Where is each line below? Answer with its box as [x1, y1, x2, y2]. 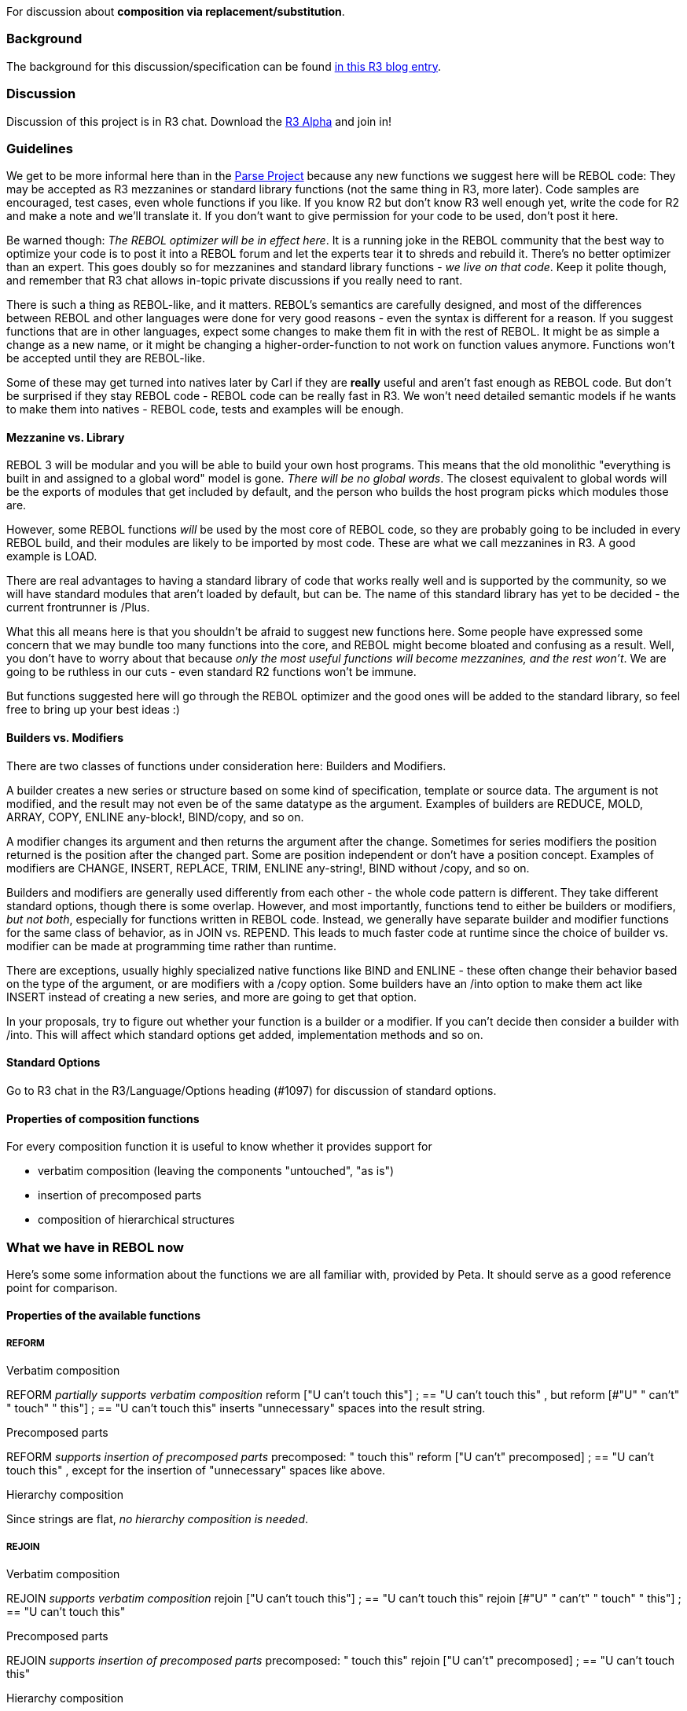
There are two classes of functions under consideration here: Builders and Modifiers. [6, 758, 446, 773]
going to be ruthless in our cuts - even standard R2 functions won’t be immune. [6, 665, 417, 679]
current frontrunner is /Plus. [6, 600, 150, 615]
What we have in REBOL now [6, 1239, 184, 1255]
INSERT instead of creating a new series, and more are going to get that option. [6, 990, 417, 1004]
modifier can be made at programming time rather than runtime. [6, 938, 336, 953]
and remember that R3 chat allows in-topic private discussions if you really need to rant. [6, 274, 463, 288]
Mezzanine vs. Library [6, 430, 125, 444]
